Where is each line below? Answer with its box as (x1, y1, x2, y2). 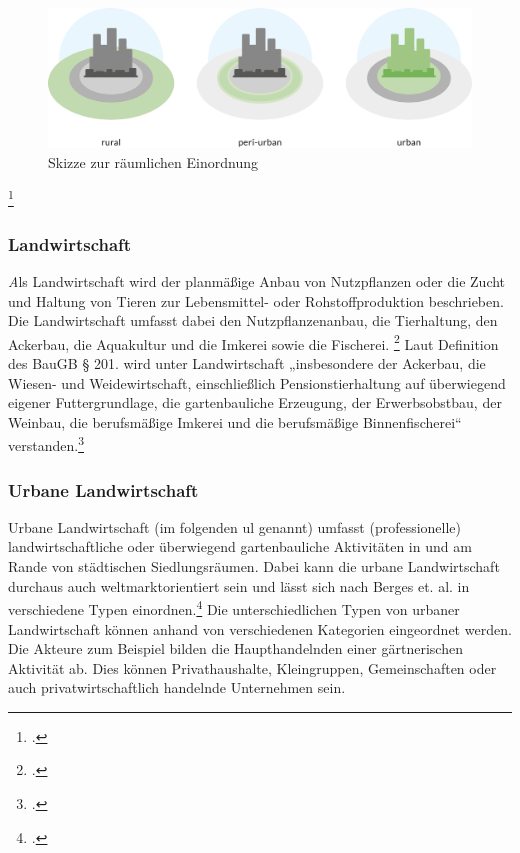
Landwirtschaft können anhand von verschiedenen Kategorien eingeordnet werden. (8, 618, 512, 639)
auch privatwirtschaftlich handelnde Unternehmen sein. (8, 677, 346, 698)
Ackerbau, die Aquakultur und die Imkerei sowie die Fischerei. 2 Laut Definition (8, 330, 499, 354)
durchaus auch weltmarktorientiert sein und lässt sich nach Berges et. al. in (8, 575, 470, 596)
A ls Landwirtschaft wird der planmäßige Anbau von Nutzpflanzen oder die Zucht (8, 271, 506, 292)
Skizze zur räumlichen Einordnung (48, 151, 258, 172)
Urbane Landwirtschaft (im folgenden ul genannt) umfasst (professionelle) (8, 516, 462, 537)
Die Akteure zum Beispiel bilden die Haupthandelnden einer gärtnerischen (8, 638, 463, 659)
